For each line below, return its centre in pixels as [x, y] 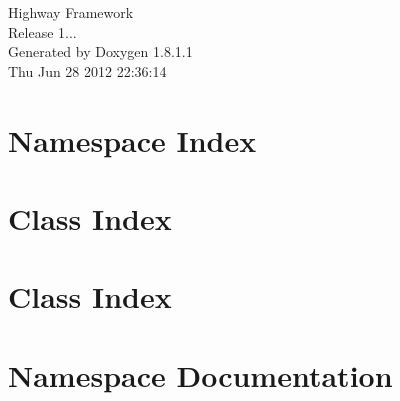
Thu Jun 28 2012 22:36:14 [87, 70]
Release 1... [42, 31]
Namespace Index [132, 139]
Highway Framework [71, 12]
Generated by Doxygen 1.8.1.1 [100, 51]
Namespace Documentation [200, 374]
